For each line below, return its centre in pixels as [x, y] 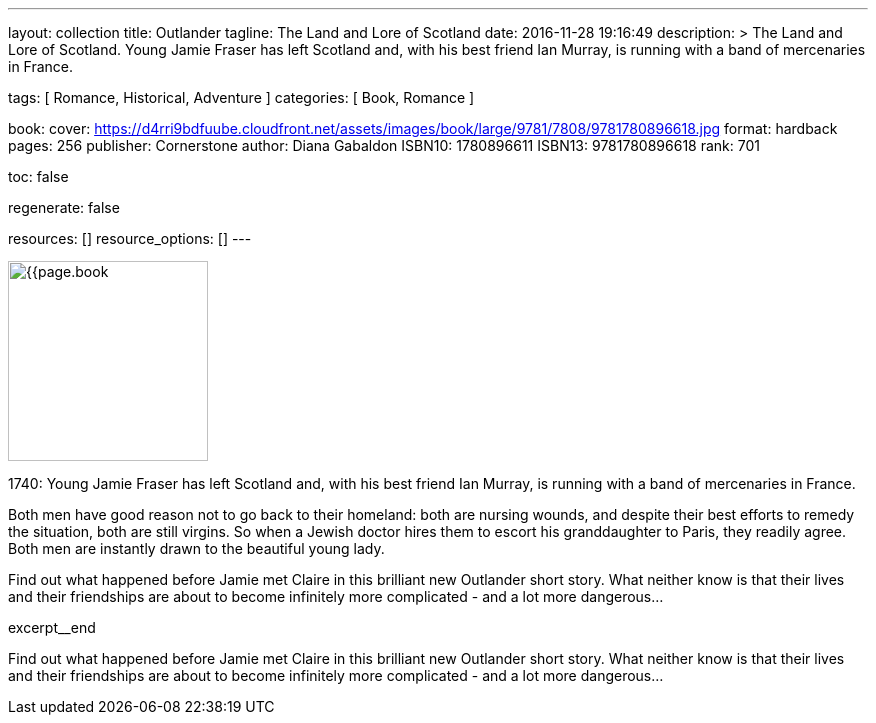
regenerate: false [64, 207]
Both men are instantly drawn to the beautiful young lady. [196, 548]
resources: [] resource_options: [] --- [130, 238]
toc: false [38, 176]
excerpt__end [52, 627]
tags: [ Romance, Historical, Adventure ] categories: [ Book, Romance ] [241, 97]
